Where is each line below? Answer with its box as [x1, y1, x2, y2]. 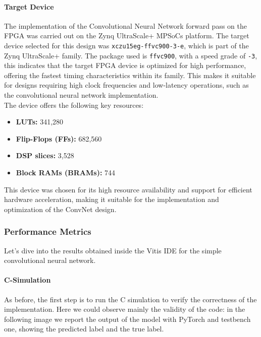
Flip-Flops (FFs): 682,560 [16, 133, 102, 144]
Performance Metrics [4, 225, 91, 238]
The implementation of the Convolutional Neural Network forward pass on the [4, 20, 247, 31]
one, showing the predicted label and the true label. [4, 323, 164, 334]
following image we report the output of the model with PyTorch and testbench [4, 313, 251, 324]
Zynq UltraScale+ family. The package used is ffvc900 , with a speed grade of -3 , [4, 50, 257, 60]
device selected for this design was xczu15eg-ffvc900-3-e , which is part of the [4, 40, 249, 50]
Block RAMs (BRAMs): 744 [16, 167, 116, 178]
